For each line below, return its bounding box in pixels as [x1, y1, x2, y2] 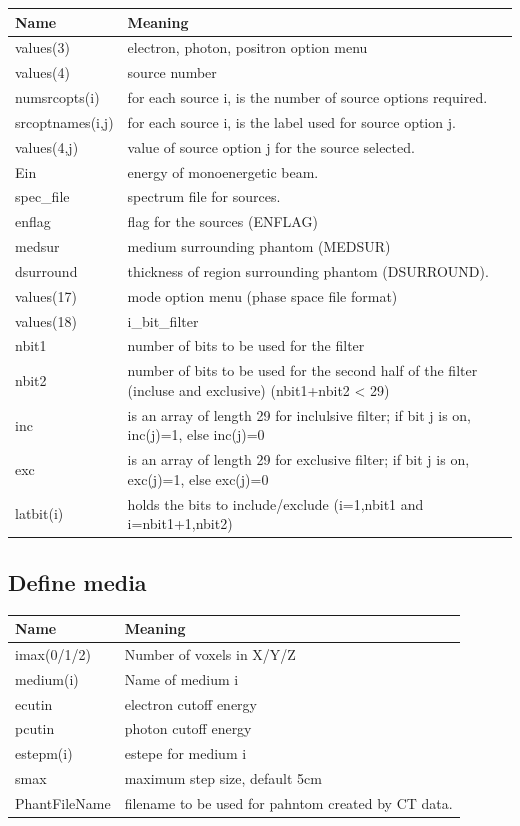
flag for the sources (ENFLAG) [127, 211, 318, 232]
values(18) [15, 310, 77, 331]
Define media [8, 566, 147, 597]
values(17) [15, 285, 77, 306]
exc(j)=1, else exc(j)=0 [127, 468, 269, 489]
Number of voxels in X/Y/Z [124, 643, 296, 664]
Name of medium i [124, 668, 239, 689]
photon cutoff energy [124, 718, 252, 739]
